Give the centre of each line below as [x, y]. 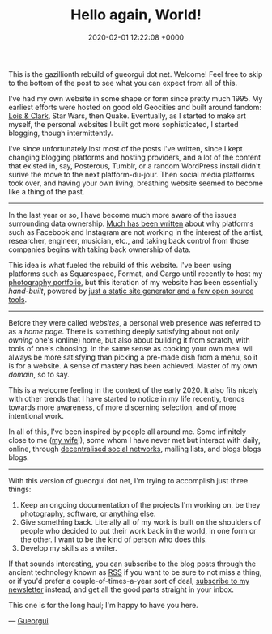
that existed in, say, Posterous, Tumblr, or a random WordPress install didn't [134, 166]
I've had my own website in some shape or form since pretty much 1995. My [136, 98]
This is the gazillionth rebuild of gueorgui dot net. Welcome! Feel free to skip [136, 74]
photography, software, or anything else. [88, 513]
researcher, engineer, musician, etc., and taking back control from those [129, 240]
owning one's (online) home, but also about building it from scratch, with [130, 340]
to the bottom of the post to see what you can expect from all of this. [123, 83]
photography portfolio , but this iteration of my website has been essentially [134, 282]
